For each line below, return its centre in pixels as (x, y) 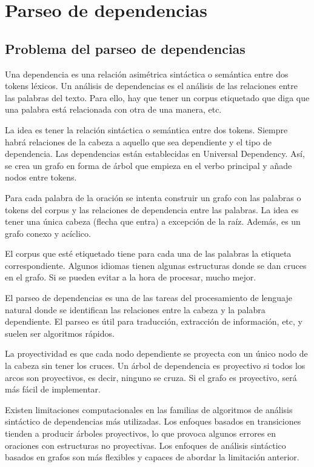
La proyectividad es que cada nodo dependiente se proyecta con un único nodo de (156, 353)
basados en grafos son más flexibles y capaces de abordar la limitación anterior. (152, 457)
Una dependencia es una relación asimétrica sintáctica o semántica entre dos (147, 74)
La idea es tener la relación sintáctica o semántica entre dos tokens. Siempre (146, 129)
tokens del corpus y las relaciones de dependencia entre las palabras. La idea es (152, 209)
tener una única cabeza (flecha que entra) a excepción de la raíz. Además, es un (153, 221)
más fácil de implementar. (53, 389)
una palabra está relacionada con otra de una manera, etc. (113, 109)
